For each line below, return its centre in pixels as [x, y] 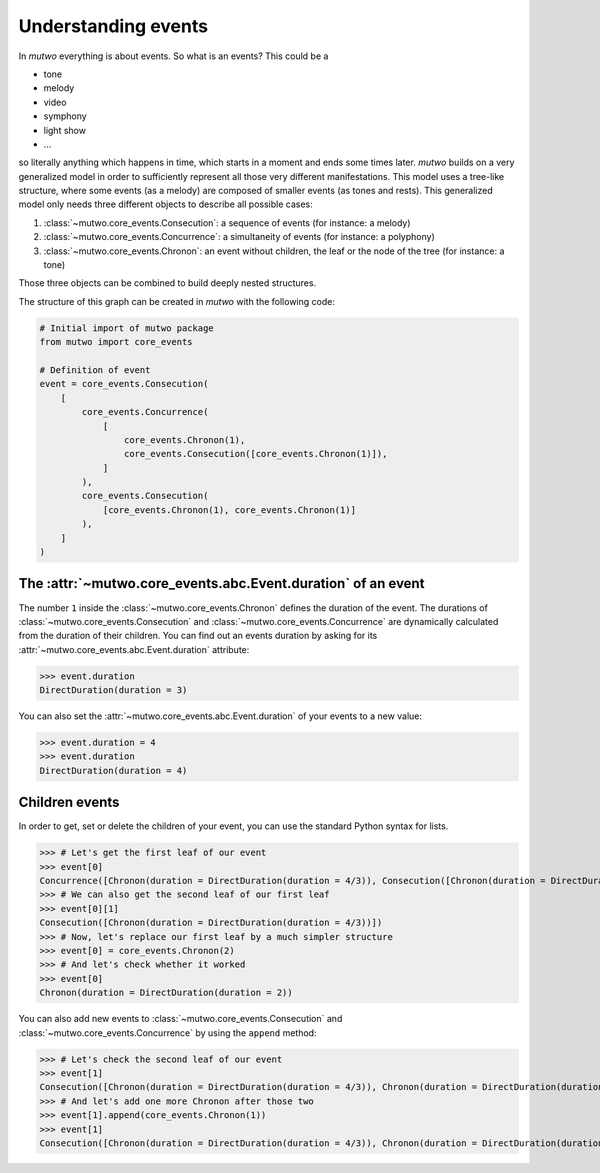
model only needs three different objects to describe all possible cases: [166, 204]
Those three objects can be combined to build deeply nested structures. [167, 283]
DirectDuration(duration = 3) [113, 690]
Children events [69, 802]
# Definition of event [95, 369]
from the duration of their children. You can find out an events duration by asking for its [198, 636]
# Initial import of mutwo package [126, 328]
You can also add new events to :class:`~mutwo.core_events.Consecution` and [180, 1019]
